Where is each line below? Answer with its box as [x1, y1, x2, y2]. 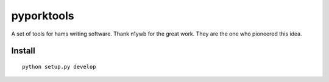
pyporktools [11, 9, 74, 22]
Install [11, 46, 36, 56]
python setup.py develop [22, 63, 96, 70]
